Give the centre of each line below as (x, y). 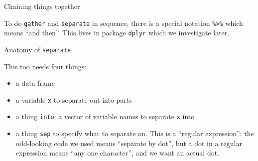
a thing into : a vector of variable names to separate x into (105, 116)
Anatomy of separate (38, 49)
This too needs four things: (45, 66)
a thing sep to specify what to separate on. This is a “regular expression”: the (135, 133)
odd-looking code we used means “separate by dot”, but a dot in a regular (129, 143)
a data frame (35, 83)
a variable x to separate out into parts (74, 99)
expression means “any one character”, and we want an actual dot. (118, 153)
